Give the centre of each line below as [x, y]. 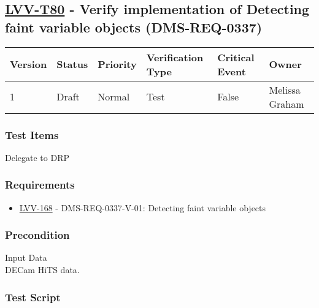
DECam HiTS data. [42, 270]
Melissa [285, 89]
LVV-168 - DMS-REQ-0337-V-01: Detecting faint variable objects [143, 207]
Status [72, 64]
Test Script [33, 297]
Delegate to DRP [37, 157]
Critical [236, 57]
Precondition [37, 235]
